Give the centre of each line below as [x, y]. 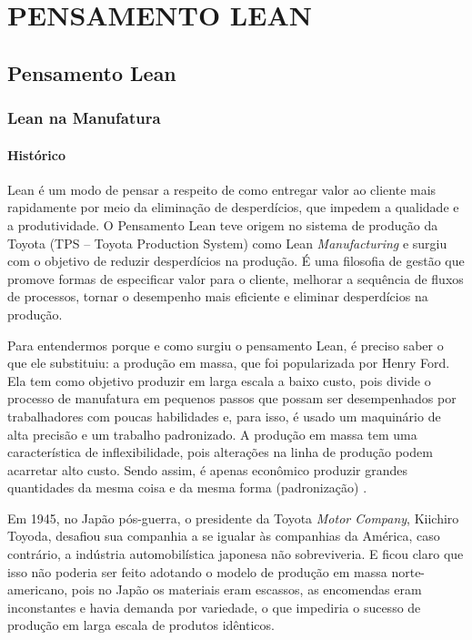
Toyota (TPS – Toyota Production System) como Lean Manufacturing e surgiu [227, 243]
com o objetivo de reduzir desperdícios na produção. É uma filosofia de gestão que [236, 261]
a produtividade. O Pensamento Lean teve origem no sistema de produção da [223, 224]
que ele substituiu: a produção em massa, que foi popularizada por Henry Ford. [229, 363]
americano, [38, 589]
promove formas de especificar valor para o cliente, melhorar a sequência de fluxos [236, 278]
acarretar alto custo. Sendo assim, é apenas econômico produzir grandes [208, 469]
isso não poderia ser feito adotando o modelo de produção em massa [197, 571]
